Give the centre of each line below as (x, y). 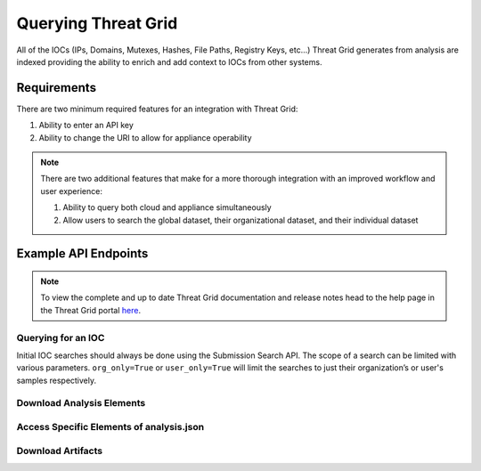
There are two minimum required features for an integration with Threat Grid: (157, 109)
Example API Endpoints (82, 254)
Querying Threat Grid (97, 23)
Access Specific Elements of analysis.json (110, 427)
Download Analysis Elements (81, 403)
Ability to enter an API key (86, 126)
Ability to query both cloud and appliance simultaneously (167, 207)
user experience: (71, 191)
